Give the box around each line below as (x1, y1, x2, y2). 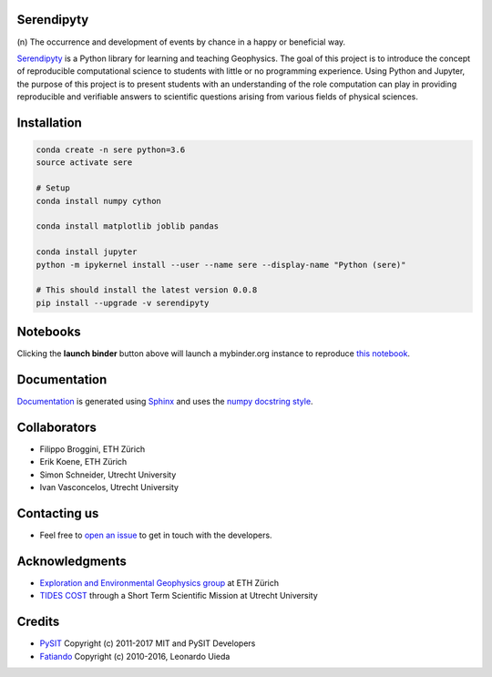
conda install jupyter (36, 247, 138, 257)
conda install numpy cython (36, 196, 161, 206)
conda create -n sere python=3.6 (36, 145, 186, 155)
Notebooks (16, 324, 81, 340)
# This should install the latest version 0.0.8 (36, 285, 258, 295)
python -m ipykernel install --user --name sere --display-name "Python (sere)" (36, 260, 406, 270)
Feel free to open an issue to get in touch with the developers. (39, 529, 272, 541)
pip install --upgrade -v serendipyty (36, 297, 210, 308)
